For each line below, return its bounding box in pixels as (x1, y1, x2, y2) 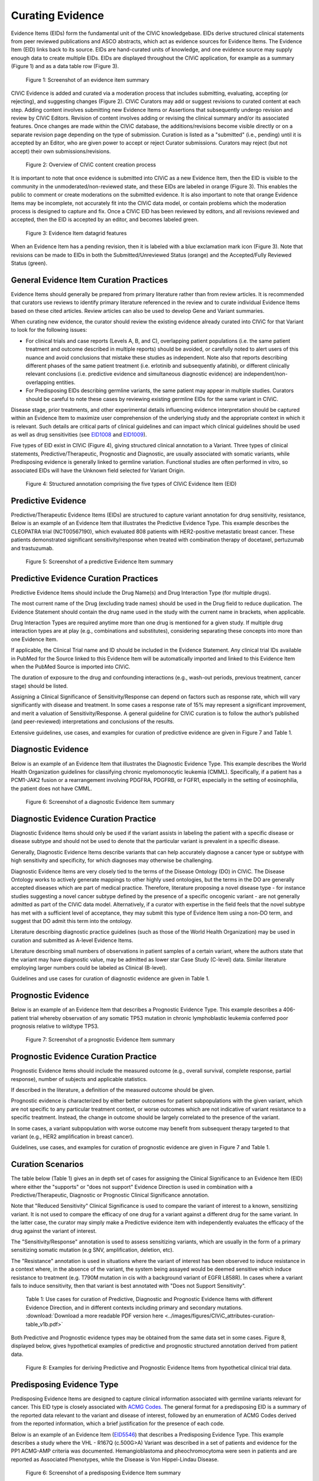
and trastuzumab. (11, 544, 54, 552)
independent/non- (243, 370, 288, 377)
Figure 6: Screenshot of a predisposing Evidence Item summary (25, 1469, 181, 1476)
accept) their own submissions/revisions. (11, 148, 111, 155)
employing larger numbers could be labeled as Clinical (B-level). (11, 964, 167, 971)
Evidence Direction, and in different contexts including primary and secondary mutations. (25, 1304, 243, 1311)
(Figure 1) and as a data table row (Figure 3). (11, 63, 119, 70)
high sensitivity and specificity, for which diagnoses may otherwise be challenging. (11, 857, 213, 864)
